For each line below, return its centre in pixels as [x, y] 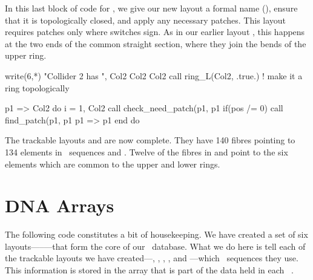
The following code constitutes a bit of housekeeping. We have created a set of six [156, 234]
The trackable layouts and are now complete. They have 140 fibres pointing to [150, 140]
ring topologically [37, 87]
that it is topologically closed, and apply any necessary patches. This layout [146, 20]
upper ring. [26, 55]
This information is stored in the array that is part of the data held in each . [149, 270]
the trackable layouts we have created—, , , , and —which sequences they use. [152, 258]
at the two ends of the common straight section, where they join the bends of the [156, 43]
